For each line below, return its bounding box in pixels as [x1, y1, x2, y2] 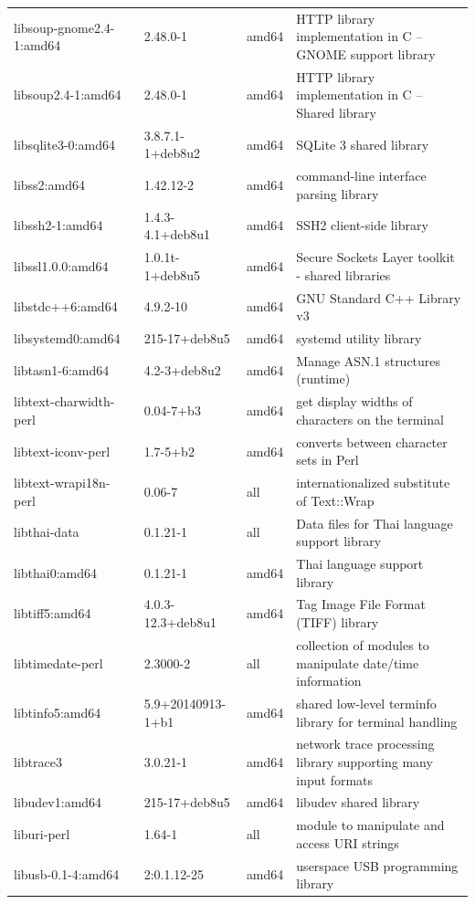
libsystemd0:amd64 [14, 329, 121, 347]
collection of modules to [296, 635, 429, 654]
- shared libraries [296, 265, 391, 284]
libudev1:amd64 [14, 793, 102, 812]
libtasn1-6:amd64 [14, 360, 110, 379]
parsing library [296, 184, 379, 203]
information [296, 671, 362, 690]
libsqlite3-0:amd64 [14, 134, 115, 153]
